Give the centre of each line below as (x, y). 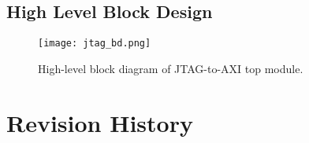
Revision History (100, 122)
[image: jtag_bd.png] (95, 44)
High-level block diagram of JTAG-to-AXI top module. (171, 68)
